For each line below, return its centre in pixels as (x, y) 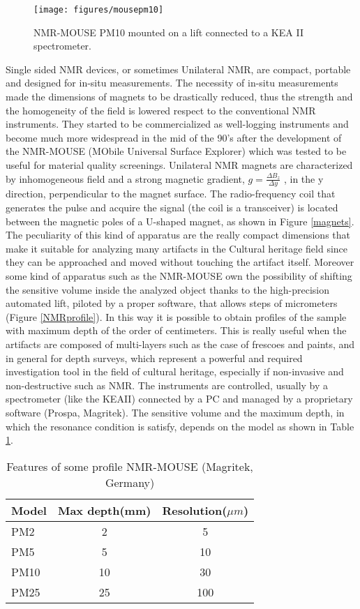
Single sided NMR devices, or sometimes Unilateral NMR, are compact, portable (178, 69)
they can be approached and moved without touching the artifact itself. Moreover (180, 262)
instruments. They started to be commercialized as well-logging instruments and (177, 124)
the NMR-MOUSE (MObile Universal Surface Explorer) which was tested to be (176, 151)
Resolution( (195, 510)
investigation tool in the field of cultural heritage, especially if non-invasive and (175, 371)
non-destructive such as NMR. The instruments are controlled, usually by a (167, 385)
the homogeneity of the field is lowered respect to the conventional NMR (161, 110)
